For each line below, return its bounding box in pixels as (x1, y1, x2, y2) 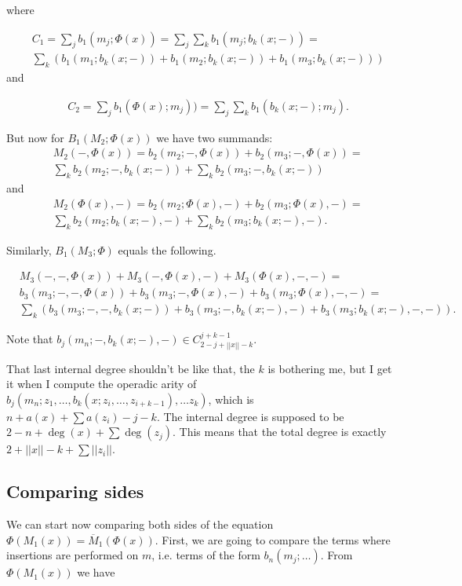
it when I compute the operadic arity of (6, 375, 197, 392)
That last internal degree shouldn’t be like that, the (6, 360, 255, 376)
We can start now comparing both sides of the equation (6, 516, 274, 533)
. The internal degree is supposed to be (156, 408, 344, 424)
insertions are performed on (6, 547, 139, 563)
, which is (208, 390, 254, 407)
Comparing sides (6, 479, 144, 504)
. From (320, 547, 353, 563)
